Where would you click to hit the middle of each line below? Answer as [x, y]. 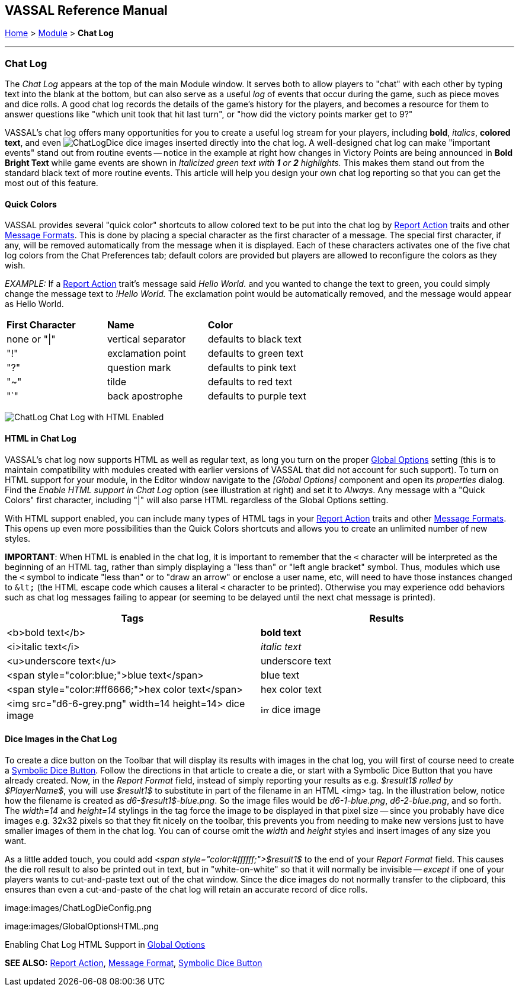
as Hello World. [34, 304]
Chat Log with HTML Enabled [107, 417]
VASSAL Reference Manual [86, 10]
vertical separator [146, 339]
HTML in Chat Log [41, 438]
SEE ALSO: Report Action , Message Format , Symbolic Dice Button [134, 963]
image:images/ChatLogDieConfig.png [79, 907]
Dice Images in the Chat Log [61, 739]
